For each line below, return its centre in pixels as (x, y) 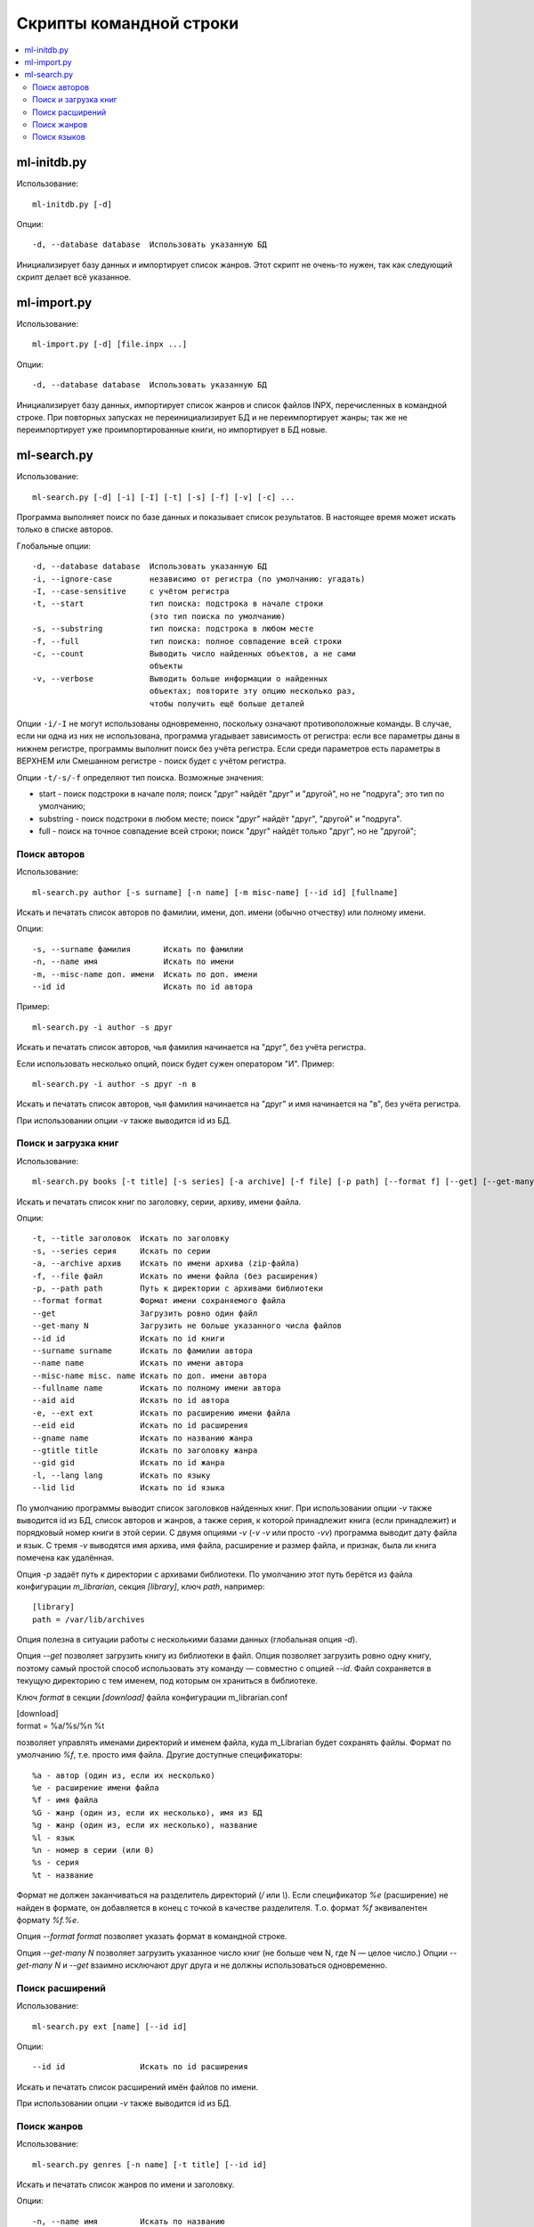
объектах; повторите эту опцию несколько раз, (252, 691)
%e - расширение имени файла (96, 1787)
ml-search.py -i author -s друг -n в (115, 1084)
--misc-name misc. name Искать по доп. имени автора (150, 1375)
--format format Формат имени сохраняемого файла (159, 1301)
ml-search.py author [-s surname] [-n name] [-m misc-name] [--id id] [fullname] (215, 892)
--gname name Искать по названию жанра (143, 1438)
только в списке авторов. (65, 529)
